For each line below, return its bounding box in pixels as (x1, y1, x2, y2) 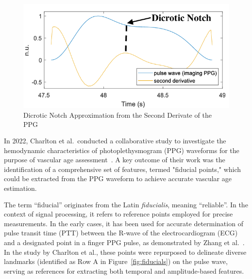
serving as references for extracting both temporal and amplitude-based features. (4, 265, 244, 276)
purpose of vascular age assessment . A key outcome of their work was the (4, 155, 225, 165)
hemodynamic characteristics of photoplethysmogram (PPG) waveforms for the (4, 145, 239, 155)
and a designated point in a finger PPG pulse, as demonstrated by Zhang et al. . (4, 237, 245, 247)
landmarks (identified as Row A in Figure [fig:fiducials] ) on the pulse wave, (4, 256, 228, 266)
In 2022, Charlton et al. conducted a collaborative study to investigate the (4, 136, 226, 146)
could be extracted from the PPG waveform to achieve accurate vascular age (4, 173, 232, 184)
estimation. (4, 183, 37, 193)
